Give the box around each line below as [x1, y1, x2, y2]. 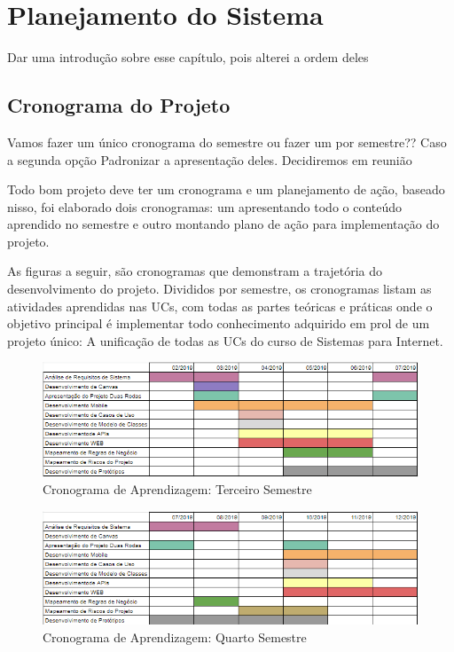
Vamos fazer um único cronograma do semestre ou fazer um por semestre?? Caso [7, 132, 447, 151]
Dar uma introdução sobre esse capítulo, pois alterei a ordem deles [7, 48, 369, 67]
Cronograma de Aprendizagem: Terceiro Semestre [43, 480, 312, 499]
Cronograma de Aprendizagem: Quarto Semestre [43, 627, 307, 646]
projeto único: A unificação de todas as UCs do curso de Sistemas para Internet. [7, 331, 443, 350]
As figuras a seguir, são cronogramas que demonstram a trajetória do [7, 262, 383, 280]
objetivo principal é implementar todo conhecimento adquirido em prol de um [7, 314, 430, 333]
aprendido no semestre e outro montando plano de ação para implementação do [7, 215, 440, 233]
